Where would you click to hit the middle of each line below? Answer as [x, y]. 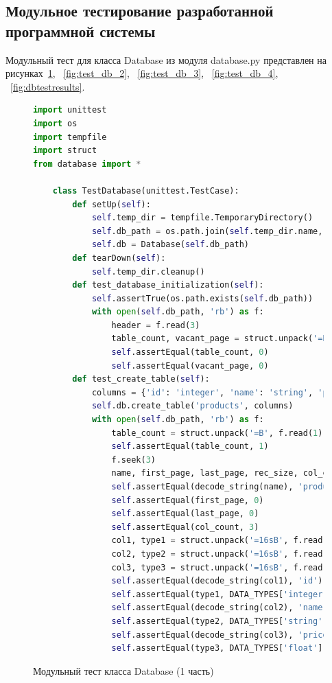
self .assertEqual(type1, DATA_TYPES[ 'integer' [220, 594]
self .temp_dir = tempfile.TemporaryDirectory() [202, 218]
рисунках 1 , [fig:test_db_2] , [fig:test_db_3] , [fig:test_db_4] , [142, 73]
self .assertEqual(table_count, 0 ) [190, 352]
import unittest [70, 110]
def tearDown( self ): [119, 258]
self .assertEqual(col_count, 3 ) [185, 527]
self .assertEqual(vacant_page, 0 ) [190, 366]
